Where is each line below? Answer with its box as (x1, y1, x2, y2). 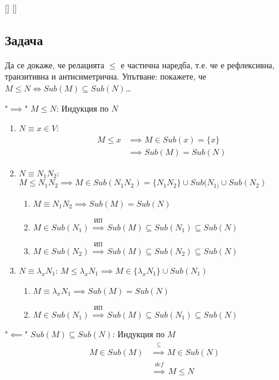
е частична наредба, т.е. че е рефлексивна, (121, 58, 275, 71)
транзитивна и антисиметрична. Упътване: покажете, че (5, 70, 206, 83)
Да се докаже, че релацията (5, 58, 105, 71)
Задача (5, 30, 43, 49)
